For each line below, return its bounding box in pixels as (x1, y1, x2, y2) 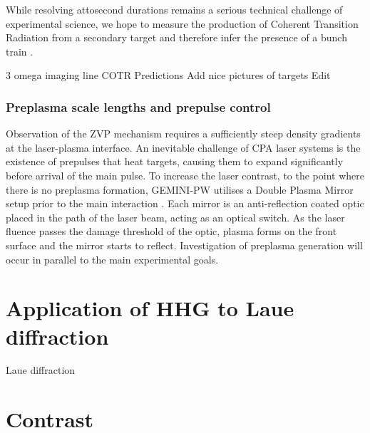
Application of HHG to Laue (6, 293, 294, 323)
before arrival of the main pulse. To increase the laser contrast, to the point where (6, 167, 365, 182)
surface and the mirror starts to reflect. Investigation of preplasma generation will (6, 237, 363, 252)
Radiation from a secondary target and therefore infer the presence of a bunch (6, 30, 347, 45)
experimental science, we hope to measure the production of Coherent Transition (6, 16, 359, 31)
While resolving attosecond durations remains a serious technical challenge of (6, 2, 343, 16)
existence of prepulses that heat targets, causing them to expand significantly (6, 154, 344, 169)
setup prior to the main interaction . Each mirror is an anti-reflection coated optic (6, 196, 364, 211)
